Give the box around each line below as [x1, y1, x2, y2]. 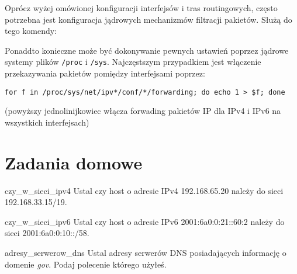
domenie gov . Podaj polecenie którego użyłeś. [5, 258, 167, 270]
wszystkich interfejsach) [5, 116, 89, 128]
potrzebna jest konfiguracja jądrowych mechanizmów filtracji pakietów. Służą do [5, 13, 292, 25]
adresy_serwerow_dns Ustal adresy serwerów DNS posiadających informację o [5, 246, 286, 258]
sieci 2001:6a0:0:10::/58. [5, 227, 89, 239]
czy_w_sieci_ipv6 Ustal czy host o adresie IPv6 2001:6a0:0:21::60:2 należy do [5, 215, 285, 227]
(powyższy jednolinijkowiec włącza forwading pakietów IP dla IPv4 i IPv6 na [5, 105, 281, 117]
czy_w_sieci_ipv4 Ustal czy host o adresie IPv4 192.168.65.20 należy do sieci [5, 184, 284, 196]
